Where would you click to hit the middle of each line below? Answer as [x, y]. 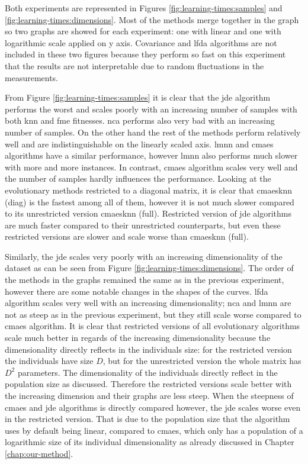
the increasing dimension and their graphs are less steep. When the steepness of [149, 395]
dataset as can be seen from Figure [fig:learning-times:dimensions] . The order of [149, 268]
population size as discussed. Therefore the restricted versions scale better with [148, 384]
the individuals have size [49, 361]
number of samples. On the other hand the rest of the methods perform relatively [153, 132]
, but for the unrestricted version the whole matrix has [202, 361]
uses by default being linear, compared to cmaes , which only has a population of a [154, 430]
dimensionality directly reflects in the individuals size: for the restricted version [148, 349]
